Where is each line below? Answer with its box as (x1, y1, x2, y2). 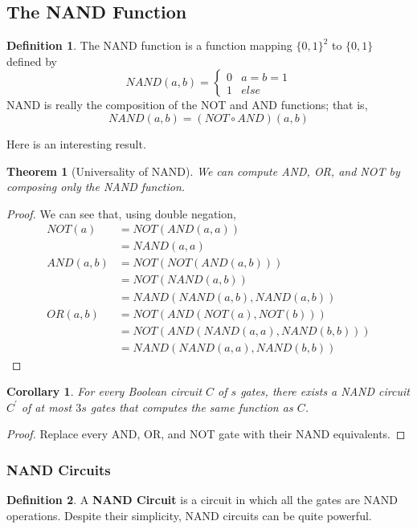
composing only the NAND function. (6, 178, 186, 195)
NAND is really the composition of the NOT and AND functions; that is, (6, 96, 368, 113)
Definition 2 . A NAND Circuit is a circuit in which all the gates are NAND (6, 491, 398, 508)
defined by (6, 52, 58, 69)
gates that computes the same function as (90, 398, 293, 415)
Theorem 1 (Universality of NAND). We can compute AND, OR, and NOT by (6, 162, 400, 179)
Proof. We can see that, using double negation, (6, 205, 236, 222)
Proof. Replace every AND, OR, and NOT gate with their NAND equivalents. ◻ (6, 425, 406, 442)
